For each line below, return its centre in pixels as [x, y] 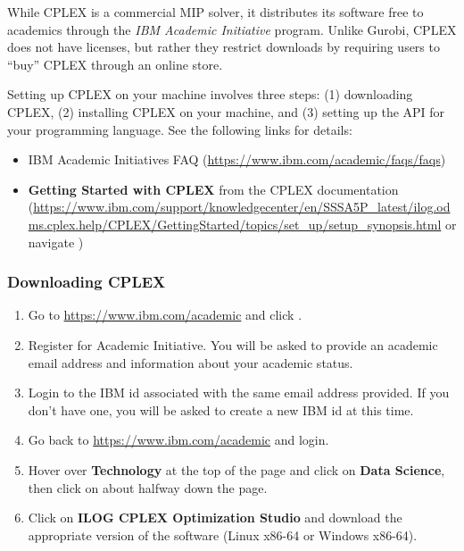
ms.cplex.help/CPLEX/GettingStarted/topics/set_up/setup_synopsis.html [235, 224]
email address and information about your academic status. [191, 362]
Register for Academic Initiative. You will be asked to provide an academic [233, 344]
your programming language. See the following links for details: [180, 129]
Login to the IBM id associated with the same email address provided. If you [239, 392]
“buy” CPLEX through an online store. [115, 64]
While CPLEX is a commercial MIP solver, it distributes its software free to [215, 12]
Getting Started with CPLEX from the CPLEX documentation [213, 189]
